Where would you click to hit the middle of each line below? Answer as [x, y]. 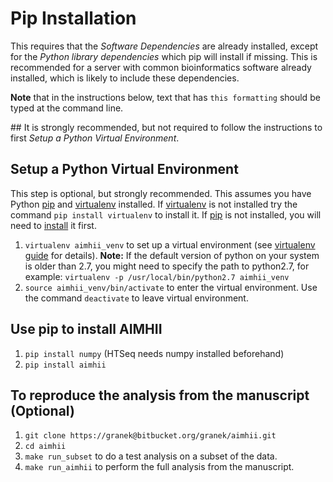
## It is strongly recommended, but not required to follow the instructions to [166, 127]
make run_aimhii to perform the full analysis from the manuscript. [159, 467]
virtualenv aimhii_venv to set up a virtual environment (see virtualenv [170, 244]
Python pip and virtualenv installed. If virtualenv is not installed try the [154, 204]
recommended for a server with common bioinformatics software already [161, 67]
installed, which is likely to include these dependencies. [125, 78]
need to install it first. [53, 225]
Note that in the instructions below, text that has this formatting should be [165, 97]
